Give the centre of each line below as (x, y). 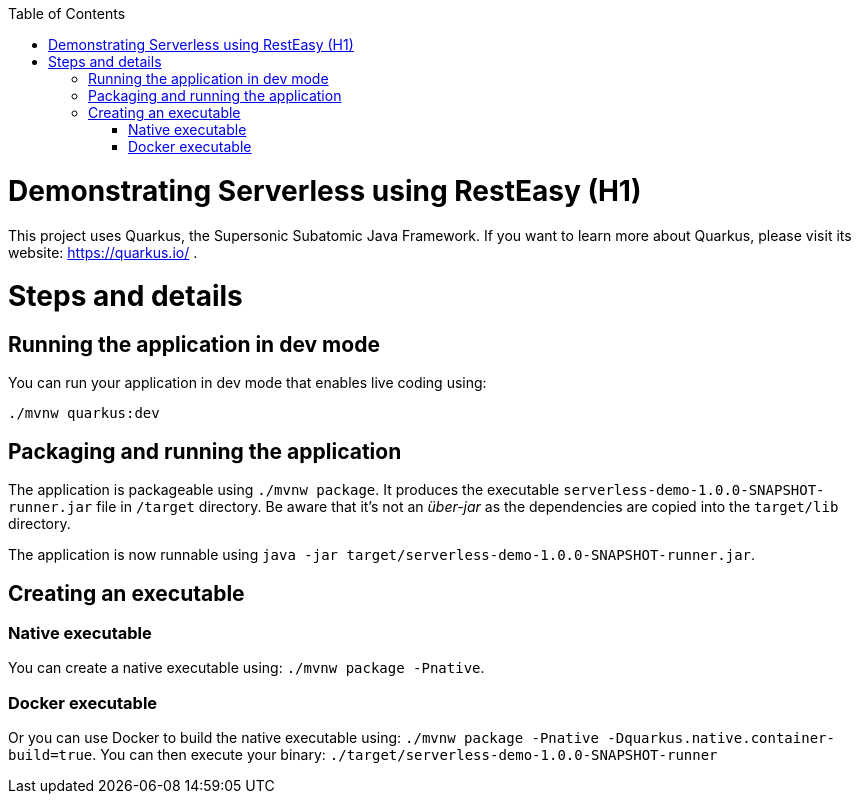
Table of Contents (67, 13)
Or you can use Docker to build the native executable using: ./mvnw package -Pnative (303, 738)
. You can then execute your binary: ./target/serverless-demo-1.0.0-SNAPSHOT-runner (405, 755)
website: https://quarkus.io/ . (103, 252)
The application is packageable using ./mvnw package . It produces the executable (284, 490)
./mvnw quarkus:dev (84, 413)
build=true (50, 755)
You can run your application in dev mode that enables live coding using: (247, 383)
